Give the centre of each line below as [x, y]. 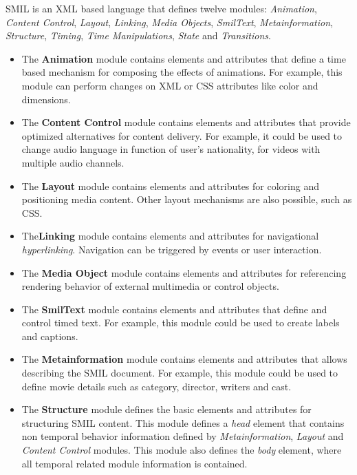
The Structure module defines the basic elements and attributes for [166, 409]
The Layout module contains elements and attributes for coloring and [170, 186]
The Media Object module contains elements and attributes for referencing [184, 272]
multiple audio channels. [73, 162]
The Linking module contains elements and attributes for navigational [170, 236]
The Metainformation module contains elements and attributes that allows [184, 359]
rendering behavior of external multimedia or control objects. [150, 286]
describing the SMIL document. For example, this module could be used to [180, 373]
